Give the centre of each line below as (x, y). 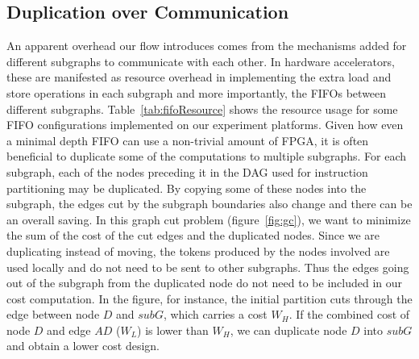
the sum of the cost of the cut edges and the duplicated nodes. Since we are (193, 235)
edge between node (53, 314)
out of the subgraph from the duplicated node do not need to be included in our (205, 283)
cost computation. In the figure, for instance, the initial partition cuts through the (209, 298)
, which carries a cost (215, 314)
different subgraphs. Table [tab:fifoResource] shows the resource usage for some (202, 109)
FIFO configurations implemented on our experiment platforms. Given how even (205, 125)
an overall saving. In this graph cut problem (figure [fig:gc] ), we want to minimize (209, 219)
